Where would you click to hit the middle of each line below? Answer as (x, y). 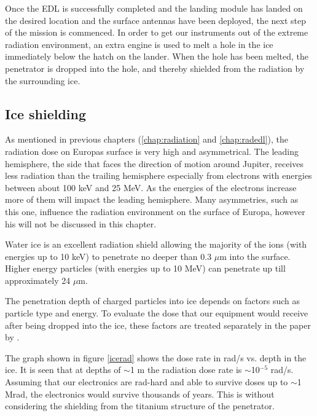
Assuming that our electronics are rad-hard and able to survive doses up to (147, 382)
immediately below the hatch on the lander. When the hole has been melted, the (157, 56)
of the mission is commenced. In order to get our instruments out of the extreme (157, 32)
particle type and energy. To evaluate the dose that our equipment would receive (157, 313)
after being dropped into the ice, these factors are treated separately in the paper (158, 325)
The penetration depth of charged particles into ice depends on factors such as (153, 301)
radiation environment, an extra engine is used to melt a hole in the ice (139, 44)
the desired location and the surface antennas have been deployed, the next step (155, 20)
